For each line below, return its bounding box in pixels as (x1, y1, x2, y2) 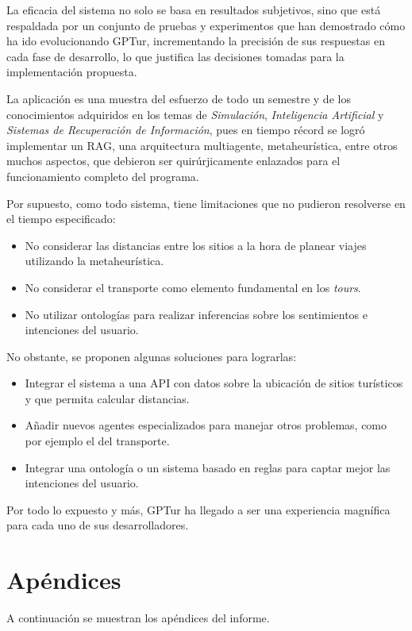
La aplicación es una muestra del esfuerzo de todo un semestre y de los (6, 90, 351, 106)
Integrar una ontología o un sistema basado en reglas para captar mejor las (25, 459, 391, 475)
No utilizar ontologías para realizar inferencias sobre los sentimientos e (25, 306, 368, 322)
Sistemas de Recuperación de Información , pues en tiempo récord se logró (6, 121, 365, 138)
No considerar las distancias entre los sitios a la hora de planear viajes (25, 237, 367, 253)
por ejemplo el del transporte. (25, 433, 170, 449)
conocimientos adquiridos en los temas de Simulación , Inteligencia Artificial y (6, 106, 384, 122)
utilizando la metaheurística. (25, 252, 164, 269)
